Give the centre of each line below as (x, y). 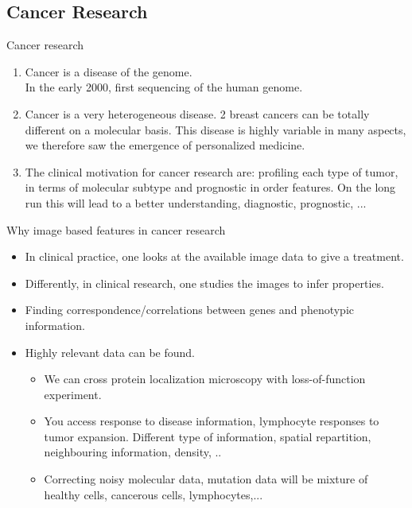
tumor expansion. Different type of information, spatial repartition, (208, 436)
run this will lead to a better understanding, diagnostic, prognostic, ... (196, 202)
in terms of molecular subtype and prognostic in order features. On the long (210, 187)
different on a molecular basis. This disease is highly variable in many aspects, (216, 129)
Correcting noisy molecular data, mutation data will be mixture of (206, 479)
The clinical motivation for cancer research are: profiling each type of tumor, (212, 171)
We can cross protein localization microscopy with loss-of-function (205, 379)
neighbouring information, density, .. (133, 452)
